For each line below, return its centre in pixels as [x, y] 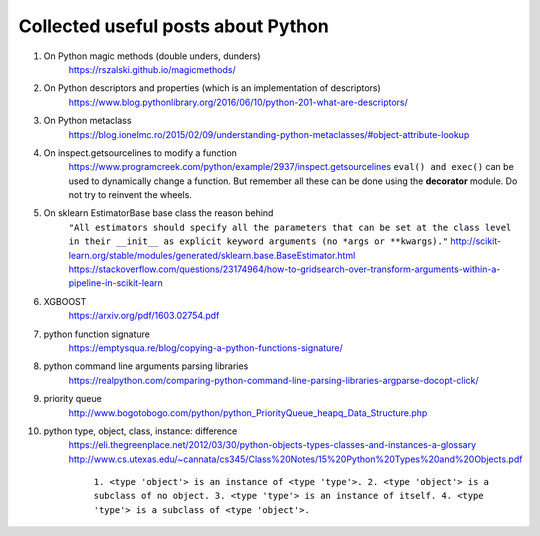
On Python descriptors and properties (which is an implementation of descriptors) [212, 88]
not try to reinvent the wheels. [130, 195]
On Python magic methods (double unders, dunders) [152, 56]
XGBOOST [65, 301]
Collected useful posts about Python [173, 26]
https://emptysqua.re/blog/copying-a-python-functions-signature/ [206, 347]
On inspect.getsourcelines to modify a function [140, 152]
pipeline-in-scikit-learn [116, 283]
